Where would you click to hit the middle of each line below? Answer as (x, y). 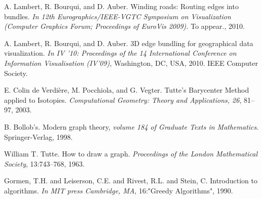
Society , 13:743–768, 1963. (44, 163)
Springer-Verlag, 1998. (39, 136)
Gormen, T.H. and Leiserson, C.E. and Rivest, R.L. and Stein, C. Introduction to (131, 181)
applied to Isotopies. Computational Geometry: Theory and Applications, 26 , (123, 99)
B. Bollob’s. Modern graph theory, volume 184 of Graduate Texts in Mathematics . (132, 126)
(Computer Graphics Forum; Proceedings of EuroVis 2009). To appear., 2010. (124, 26)
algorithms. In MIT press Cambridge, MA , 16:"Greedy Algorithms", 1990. (119, 190)
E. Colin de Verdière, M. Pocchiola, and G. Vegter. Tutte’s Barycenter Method (127, 90)
